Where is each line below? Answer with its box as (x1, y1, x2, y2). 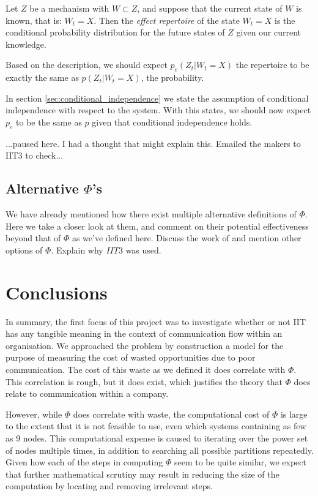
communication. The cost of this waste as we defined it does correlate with (6, 363, 286, 376)
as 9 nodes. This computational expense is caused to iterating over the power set (6, 431, 308, 444)
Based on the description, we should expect (6, 58, 168, 71)
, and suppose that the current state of (137, 2, 283, 14)
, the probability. (141, 71, 204, 84)
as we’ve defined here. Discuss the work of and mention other (72, 231, 301, 244)
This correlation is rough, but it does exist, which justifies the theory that (6, 375, 283, 388)
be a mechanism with (29, 2, 109, 14)
